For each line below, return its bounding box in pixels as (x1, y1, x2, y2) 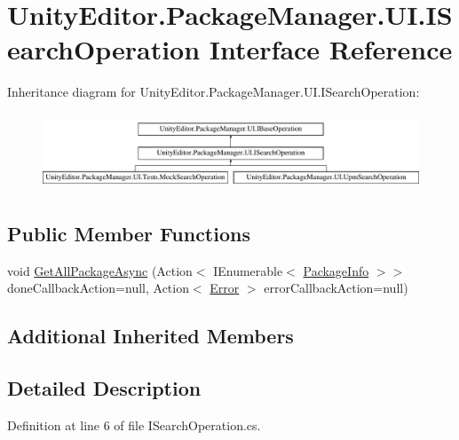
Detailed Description (7, 374, 202, 402)
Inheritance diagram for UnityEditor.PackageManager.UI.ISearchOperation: (7, 82, 420, 101)
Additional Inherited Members (7, 322, 294, 350)
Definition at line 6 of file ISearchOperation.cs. (7, 415, 261, 434)
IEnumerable (213, 261, 283, 279)
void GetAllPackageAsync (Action (7, 261, 193, 279)
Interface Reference (209, 31, 453, 67)
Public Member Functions (7, 219, 250, 247)
